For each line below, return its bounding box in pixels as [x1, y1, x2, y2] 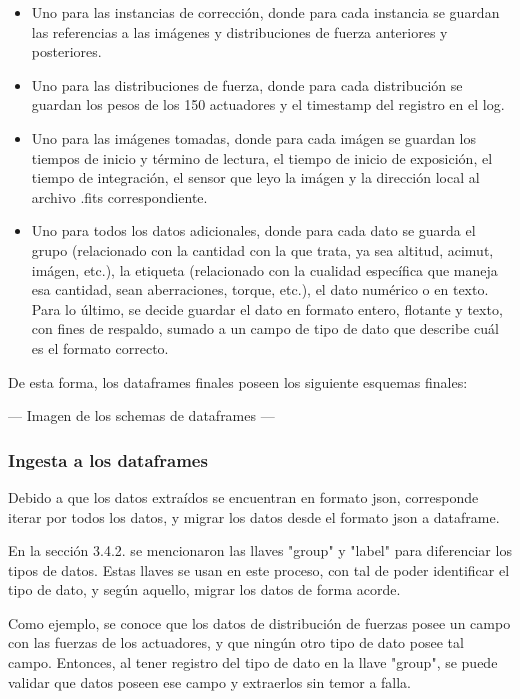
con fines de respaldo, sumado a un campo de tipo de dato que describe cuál [31, 318, 499, 339]
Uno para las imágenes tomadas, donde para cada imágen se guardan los [31, 127, 477, 148]
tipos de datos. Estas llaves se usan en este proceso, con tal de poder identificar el [8, 559, 510, 580]
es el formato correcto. [31, 337, 169, 358]
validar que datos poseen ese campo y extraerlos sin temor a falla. [8, 671, 412, 692]
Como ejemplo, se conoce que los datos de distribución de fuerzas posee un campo [8, 612, 511, 633]
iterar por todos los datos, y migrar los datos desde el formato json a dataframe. [8, 506, 500, 527]
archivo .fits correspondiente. [31, 186, 208, 207]
